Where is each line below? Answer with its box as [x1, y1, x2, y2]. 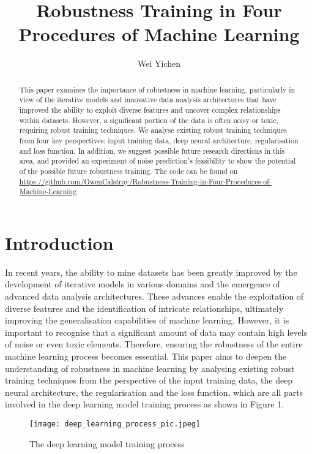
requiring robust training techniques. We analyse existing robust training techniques [19, 125, 287, 135]
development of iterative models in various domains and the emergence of [5, 278, 280, 290]
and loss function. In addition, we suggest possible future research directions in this [19, 145, 285, 156]
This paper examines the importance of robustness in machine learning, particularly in [19, 84, 295, 94]
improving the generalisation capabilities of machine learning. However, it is [5, 314, 289, 327]
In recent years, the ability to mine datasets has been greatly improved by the [5, 265, 297, 278]
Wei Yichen [138, 57, 180, 70]
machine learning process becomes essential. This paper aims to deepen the [5, 350, 287, 363]
